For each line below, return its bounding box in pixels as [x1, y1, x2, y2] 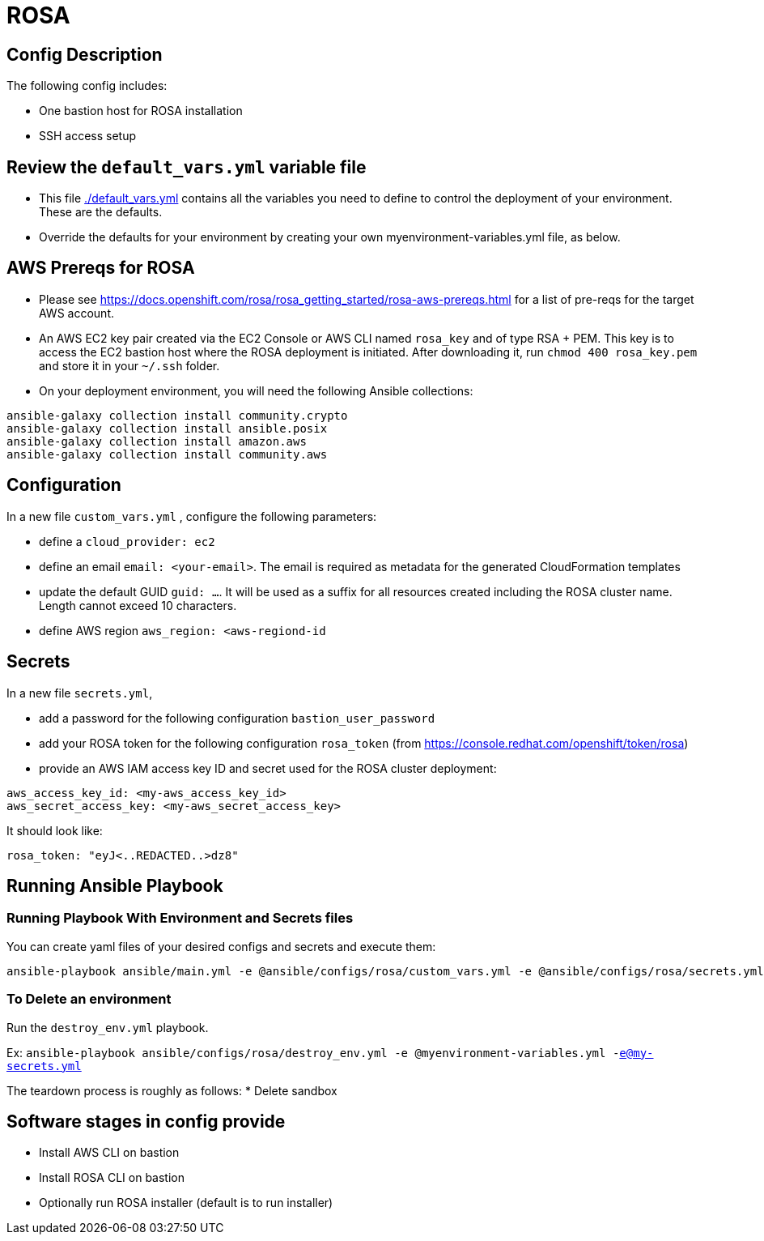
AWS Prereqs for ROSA [6, 258, 195, 279]
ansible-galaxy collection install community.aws [6, 447, 328, 461]
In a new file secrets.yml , [6, 685, 153, 700]
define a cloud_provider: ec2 [39, 534, 215, 548]
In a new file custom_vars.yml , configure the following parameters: [6, 509, 377, 523]
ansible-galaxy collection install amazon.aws [6, 434, 307, 448]
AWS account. [39, 305, 114, 320]
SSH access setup [39, 129, 137, 143]
